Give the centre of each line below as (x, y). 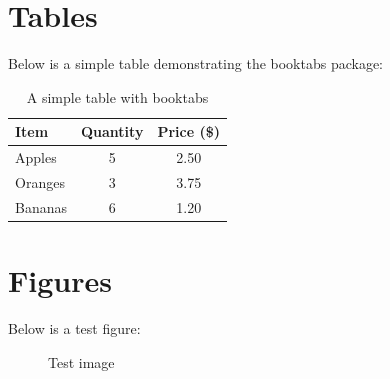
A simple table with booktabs (117, 96)
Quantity (112, 131)
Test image (81, 361)
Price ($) (188, 131)
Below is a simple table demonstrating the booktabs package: (196, 63)
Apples (36, 157)
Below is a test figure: (74, 328)
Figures (60, 280)
